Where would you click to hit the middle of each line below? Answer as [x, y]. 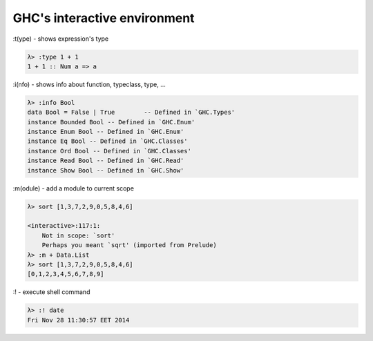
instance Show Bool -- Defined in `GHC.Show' [106, 170]
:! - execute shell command [51, 292]
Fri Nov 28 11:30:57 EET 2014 [78, 320]
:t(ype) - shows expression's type [61, 39]
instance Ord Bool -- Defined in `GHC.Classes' [109, 151]
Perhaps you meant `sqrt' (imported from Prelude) [129, 245]
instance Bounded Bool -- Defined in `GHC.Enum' [111, 122]
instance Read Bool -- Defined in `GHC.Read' [106, 161]
